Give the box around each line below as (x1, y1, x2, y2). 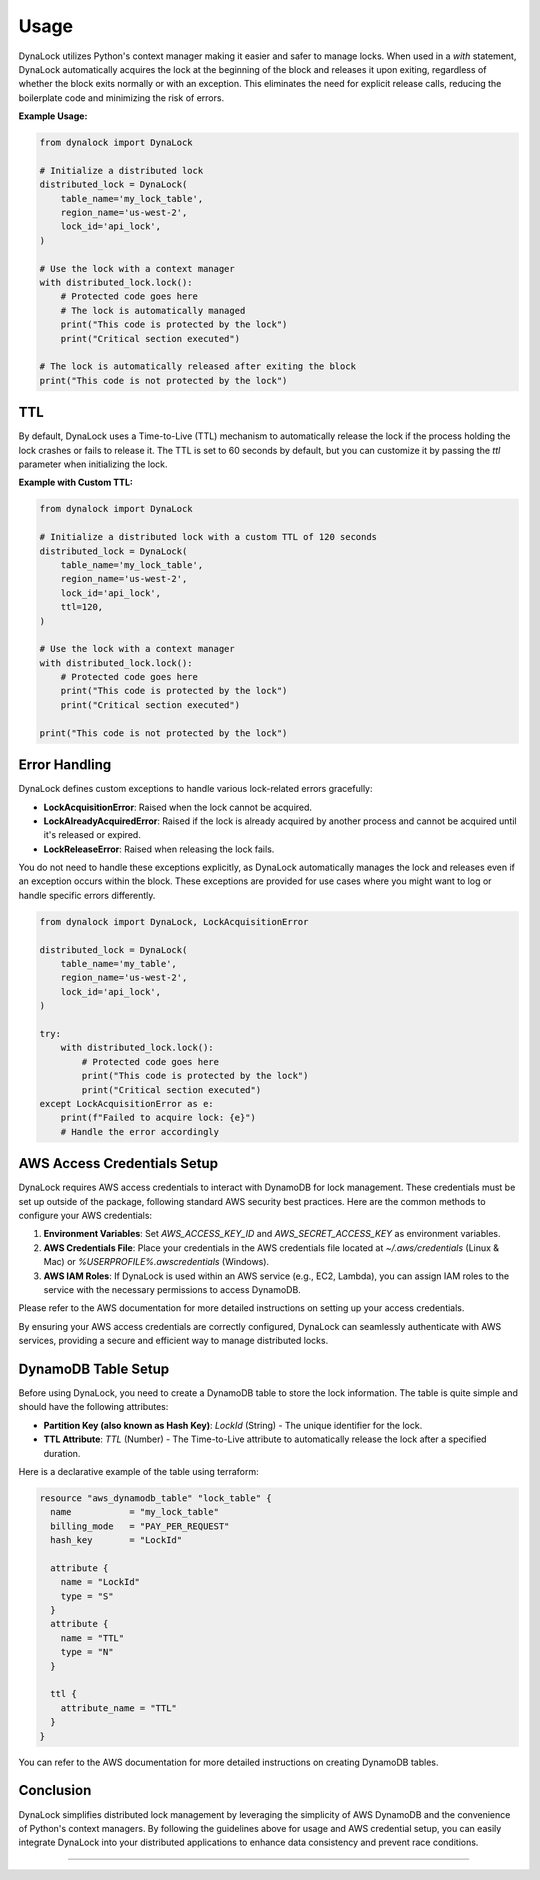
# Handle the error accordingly (60, 1126, 220, 1137)
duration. (43, 1447, 81, 1459)
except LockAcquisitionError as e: (39, 1098, 214, 1109)
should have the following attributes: (18, 1401, 169, 1413)
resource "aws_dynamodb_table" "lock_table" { (39, 1492, 272, 1504)
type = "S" (60, 1590, 114, 1602)
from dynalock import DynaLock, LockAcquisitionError (39, 916, 309, 927)
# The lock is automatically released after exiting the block (39, 361, 357, 372)
